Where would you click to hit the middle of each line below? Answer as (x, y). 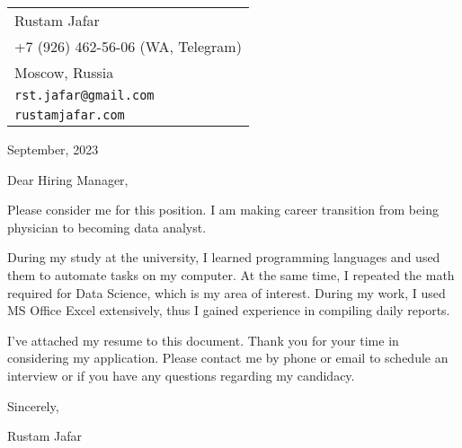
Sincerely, (33, 405)
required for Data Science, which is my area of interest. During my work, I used (227, 292)
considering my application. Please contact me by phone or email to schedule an (228, 358)
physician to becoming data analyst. (107, 227)
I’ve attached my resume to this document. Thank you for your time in (203, 340)
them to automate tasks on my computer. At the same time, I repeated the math (231, 274)
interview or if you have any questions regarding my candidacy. (181, 375)
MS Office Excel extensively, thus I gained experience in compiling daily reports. (229, 310)
